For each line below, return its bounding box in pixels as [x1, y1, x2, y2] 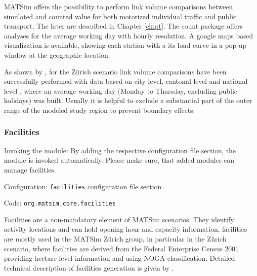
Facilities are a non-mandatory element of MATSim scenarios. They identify [4, 214, 234, 224]
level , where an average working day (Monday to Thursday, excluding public [4, 85, 237, 96]
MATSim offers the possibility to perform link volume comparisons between [4, 1, 233, 11]
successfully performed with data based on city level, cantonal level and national [4, 76, 248, 86]
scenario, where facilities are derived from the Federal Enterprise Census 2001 [4, 243, 239, 253]
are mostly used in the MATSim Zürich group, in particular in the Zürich [4, 234, 226, 244]
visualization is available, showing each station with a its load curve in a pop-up [4, 40, 247, 50]
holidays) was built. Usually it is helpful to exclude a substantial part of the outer [4, 95, 252, 105]
